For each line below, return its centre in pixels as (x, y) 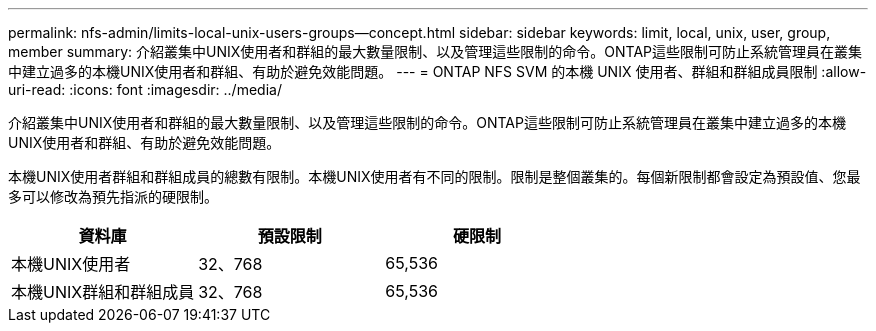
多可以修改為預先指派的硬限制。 (113, 196)
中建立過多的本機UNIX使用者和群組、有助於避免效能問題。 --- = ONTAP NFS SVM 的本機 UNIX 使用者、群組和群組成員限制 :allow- (437, 71)
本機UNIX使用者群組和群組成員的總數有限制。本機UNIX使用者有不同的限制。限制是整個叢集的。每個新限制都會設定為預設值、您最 (434, 176)
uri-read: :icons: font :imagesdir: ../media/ (145, 89)
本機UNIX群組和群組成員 (103, 292)
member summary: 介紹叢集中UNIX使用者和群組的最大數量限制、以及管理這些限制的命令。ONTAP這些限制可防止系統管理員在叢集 (435, 51)
